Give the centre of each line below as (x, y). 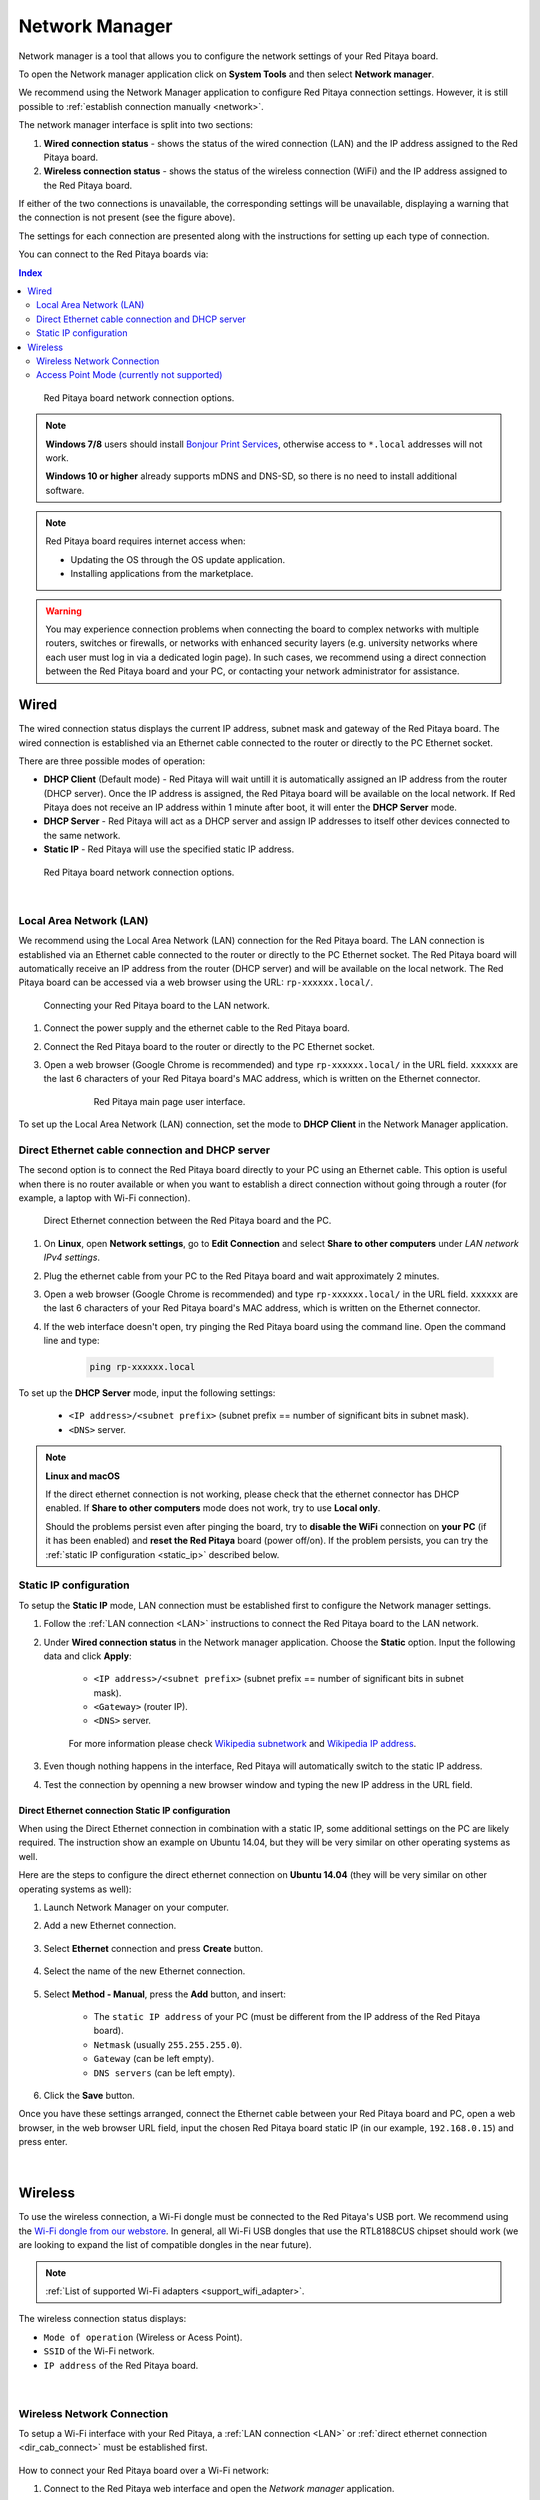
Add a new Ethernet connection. (110, 1926)
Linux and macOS (82, 1476)
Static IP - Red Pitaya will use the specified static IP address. (169, 849)
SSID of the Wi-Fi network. (99, 2351)
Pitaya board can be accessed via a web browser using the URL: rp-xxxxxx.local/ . (196, 982)
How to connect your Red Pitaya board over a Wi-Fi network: (144, 2470)
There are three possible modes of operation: (112, 761)
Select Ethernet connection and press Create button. (153, 1948)
